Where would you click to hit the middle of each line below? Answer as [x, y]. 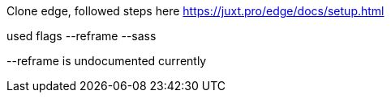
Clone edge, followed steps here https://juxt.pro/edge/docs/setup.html [195, 11]
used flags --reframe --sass [82, 36]
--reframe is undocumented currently [107, 61]
